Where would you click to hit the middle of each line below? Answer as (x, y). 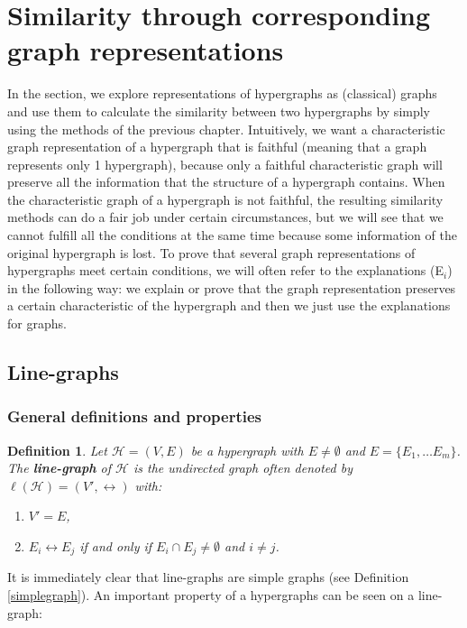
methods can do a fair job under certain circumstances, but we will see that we (225, 217)
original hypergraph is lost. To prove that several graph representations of (211, 252)
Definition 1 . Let (57, 450)
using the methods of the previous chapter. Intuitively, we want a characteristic (226, 129)
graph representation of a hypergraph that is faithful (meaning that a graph (217, 147)
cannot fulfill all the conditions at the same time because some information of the (232, 235)
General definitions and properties (135, 416)
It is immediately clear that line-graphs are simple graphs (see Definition (208, 577)
